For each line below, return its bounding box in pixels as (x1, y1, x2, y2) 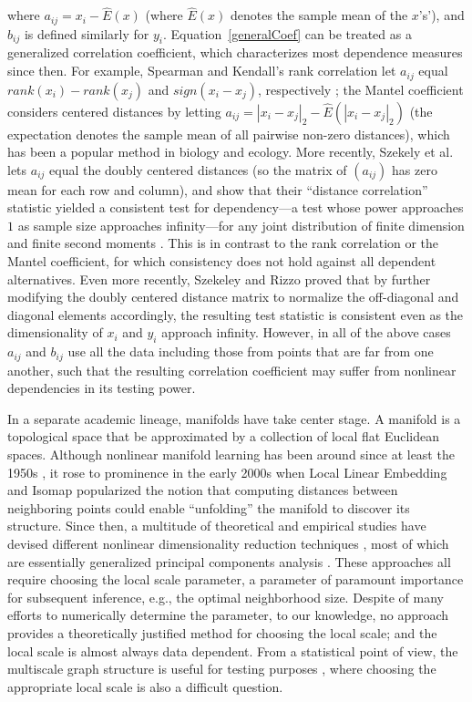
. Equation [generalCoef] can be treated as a (162, 24, 412, 43)
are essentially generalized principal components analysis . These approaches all (7, 552, 451, 571)
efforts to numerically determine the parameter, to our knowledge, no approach (7, 605, 449, 625)
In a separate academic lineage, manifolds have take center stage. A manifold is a (7, 408, 461, 428)
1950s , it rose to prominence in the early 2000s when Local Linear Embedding (7, 462, 447, 481)
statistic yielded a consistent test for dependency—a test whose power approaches (7, 198, 464, 217)
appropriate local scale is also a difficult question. (7, 676, 283, 696)
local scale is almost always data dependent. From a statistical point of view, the (7, 641, 458, 660)
